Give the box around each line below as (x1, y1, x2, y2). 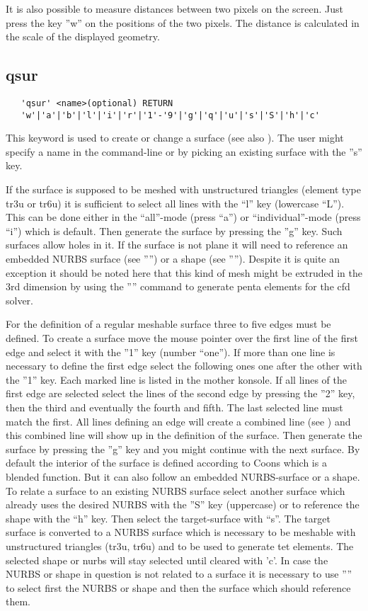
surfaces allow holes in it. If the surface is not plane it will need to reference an (6, 237, 348, 252)
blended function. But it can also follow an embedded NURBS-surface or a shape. (6, 469, 360, 484)
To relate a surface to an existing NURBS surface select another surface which (6, 483, 345, 498)
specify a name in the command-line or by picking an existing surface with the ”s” (6, 144, 362, 159)
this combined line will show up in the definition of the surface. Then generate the (6, 428, 362, 442)
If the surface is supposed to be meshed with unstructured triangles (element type (6, 182, 361, 197)
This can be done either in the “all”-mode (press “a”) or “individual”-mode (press (6, 210, 361, 224)
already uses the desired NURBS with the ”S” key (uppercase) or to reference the (6, 497, 360, 512)
